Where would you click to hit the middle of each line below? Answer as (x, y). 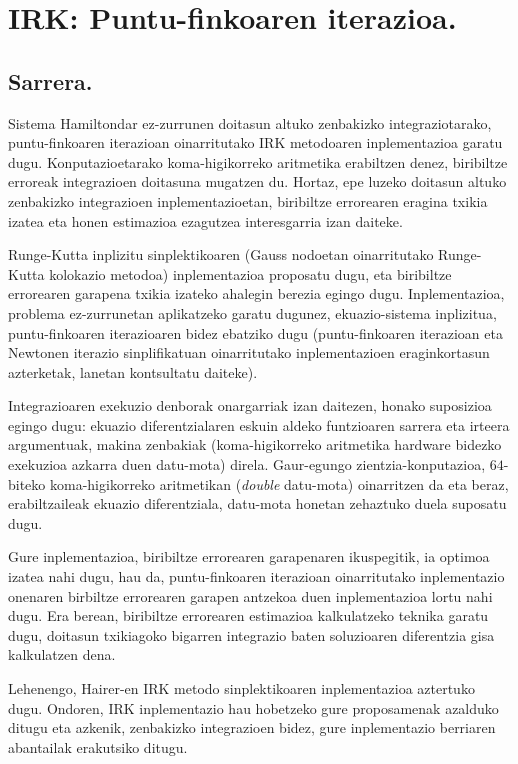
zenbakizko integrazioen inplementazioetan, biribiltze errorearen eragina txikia (248, 200)
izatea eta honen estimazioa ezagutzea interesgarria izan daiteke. (205, 220)
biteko (27, 483)
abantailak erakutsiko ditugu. (98, 746)
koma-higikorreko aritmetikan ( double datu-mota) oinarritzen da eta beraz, (279, 483)
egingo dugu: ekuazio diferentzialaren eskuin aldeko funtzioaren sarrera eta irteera (259, 424)
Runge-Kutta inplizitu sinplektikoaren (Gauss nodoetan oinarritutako (221, 254)
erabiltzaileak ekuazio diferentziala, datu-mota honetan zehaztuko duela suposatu (257, 503)
